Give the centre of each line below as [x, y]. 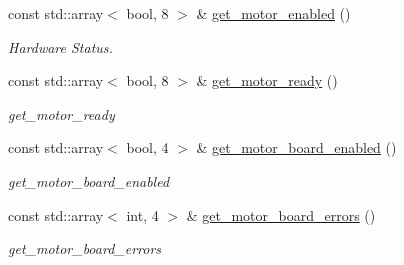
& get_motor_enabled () [273, 13]
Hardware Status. [60, 46]
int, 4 [142, 214]
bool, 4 [147, 147]
